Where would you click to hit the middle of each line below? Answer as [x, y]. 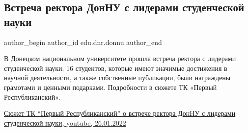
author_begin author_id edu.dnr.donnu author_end [83, 42]
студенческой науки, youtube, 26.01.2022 [65, 122]
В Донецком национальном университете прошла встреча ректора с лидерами [120, 58]
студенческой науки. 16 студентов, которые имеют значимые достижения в [116, 68]
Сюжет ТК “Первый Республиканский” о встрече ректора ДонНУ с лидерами [120, 113]
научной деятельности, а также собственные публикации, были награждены [117, 77]
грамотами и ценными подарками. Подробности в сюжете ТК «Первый [110, 87]
